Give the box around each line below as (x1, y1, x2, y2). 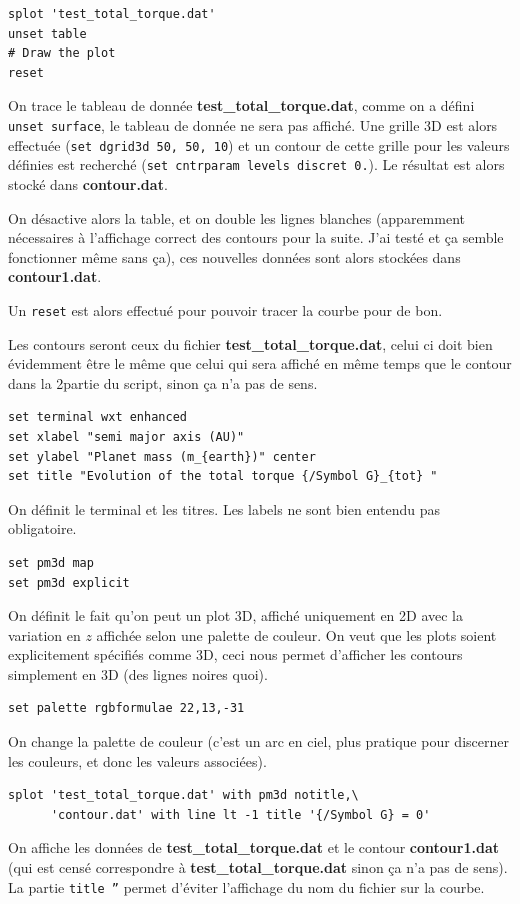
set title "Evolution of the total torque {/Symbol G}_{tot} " (8, 469, 438, 484)
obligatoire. (8, 518, 77, 539)
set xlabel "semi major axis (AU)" (8, 429, 245, 444)
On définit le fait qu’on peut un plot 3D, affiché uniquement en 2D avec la (8, 605, 464, 626)
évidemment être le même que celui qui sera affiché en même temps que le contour (8, 353, 512, 374)
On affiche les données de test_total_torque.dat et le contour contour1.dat (8, 837, 499, 858)
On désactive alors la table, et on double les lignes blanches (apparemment (8, 207, 465, 228)
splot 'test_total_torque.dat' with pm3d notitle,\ (8, 788, 359, 803)
